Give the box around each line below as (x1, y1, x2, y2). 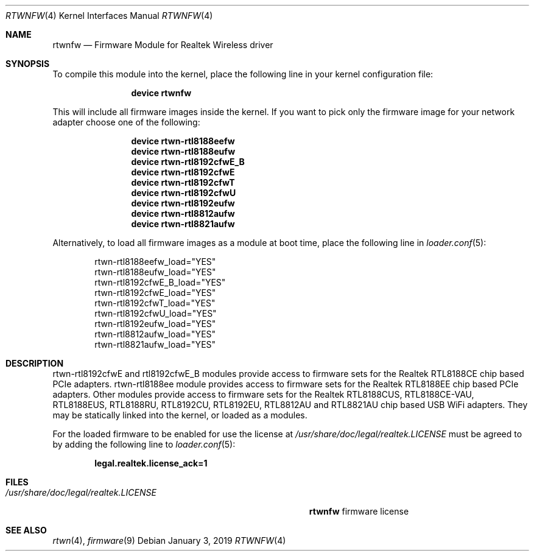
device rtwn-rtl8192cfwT (131, 177, 235, 188)
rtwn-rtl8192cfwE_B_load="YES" (94, 277, 226, 287)
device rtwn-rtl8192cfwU (131, 188, 236, 198)
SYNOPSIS (5, 58, 50, 69)
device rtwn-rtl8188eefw (131, 136, 235, 146)
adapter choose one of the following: (52, 117, 200, 127)
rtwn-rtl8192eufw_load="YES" (94, 318, 216, 329)
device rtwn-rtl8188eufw (131, 146, 236, 157)
